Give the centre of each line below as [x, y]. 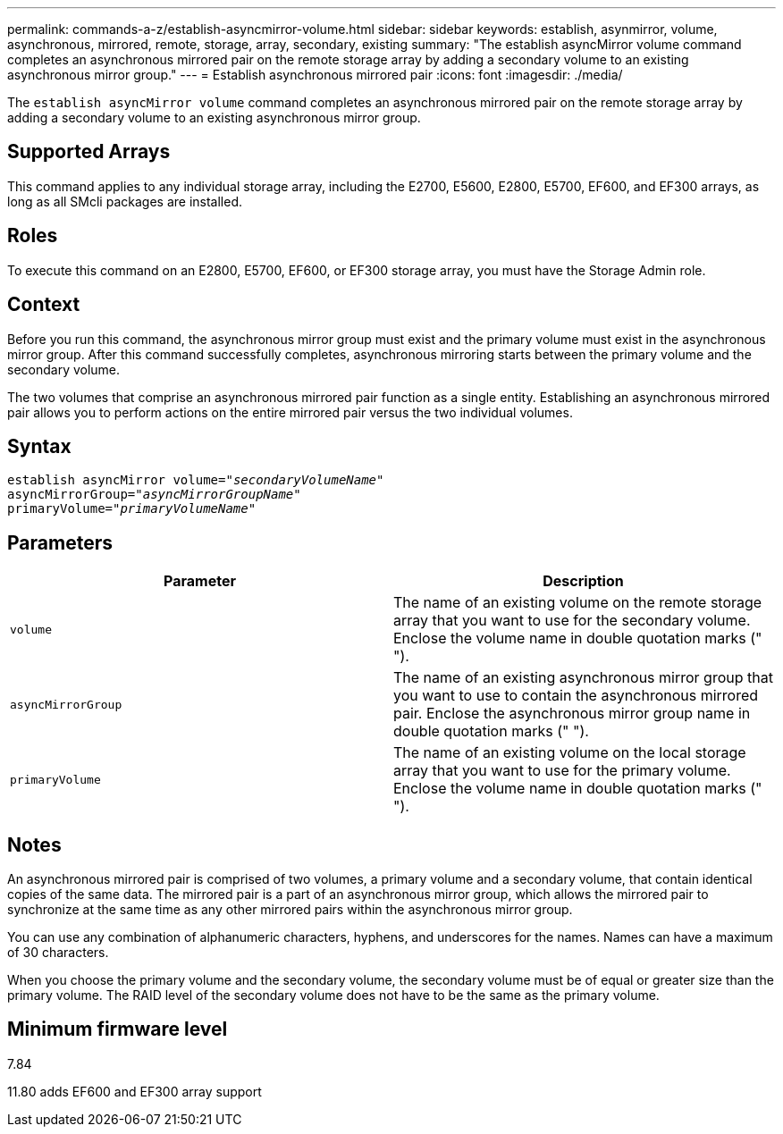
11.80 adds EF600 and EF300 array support [135, 1091]
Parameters [60, 542]
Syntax [39, 446]
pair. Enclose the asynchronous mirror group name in [572, 714]
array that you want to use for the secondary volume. [572, 621]
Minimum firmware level [118, 1029]
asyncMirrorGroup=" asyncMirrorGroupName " [154, 495]
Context [44, 305]
